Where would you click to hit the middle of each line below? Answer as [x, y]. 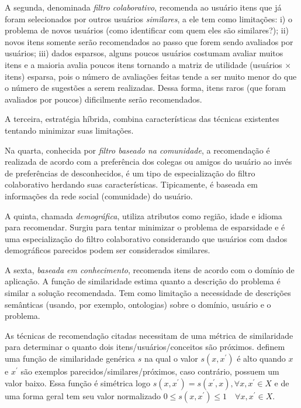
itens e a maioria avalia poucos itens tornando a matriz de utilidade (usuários [143, 64]
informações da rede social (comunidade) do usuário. [99, 195]
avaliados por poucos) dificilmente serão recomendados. [103, 99]
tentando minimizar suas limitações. [69, 130]
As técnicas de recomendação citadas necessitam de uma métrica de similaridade [149, 335]
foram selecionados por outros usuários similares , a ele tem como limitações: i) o [148, 18]
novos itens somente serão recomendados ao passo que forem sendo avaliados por [149, 41]
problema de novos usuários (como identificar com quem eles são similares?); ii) [147, 30]
